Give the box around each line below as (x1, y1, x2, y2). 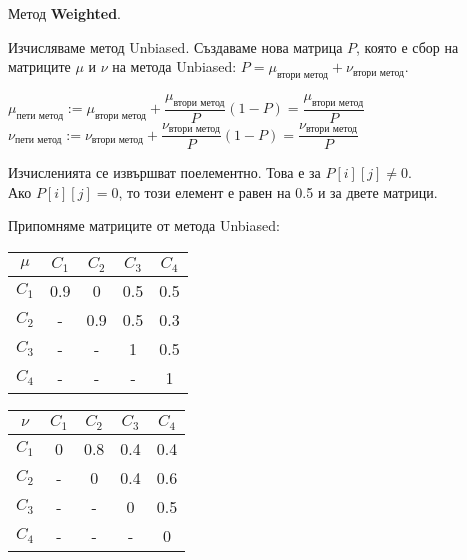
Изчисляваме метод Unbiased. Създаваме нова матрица (8, 36, 343, 57)
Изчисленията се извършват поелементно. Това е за (8, 162, 321, 183)
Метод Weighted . (8, 3, 121, 23)
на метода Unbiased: (112, 56, 237, 77)
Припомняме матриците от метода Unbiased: (8, 215, 280, 236)
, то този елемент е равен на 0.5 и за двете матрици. (118, 181, 438, 202)
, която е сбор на (356, 36, 459, 57)
